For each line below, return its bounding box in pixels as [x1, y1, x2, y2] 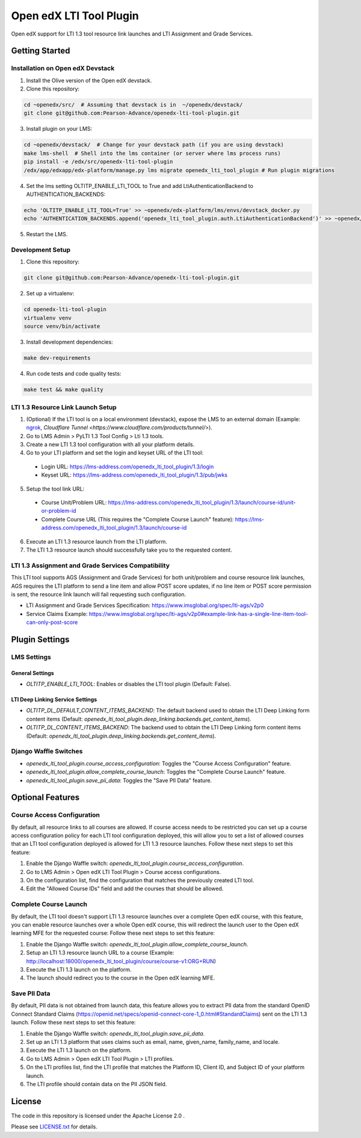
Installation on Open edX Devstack [11, 64, 115, 72]
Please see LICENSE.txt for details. [11, 1123, 97, 1130]
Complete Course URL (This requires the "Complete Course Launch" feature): [41, 515, 234, 523]
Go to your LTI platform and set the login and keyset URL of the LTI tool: [26, 449, 204, 456]
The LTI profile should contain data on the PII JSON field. [26, 1080, 167, 1087]
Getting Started [11, 46, 70, 56]
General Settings [11, 669, 54, 676]
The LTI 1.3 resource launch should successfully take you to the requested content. [26, 546, 232, 553]
